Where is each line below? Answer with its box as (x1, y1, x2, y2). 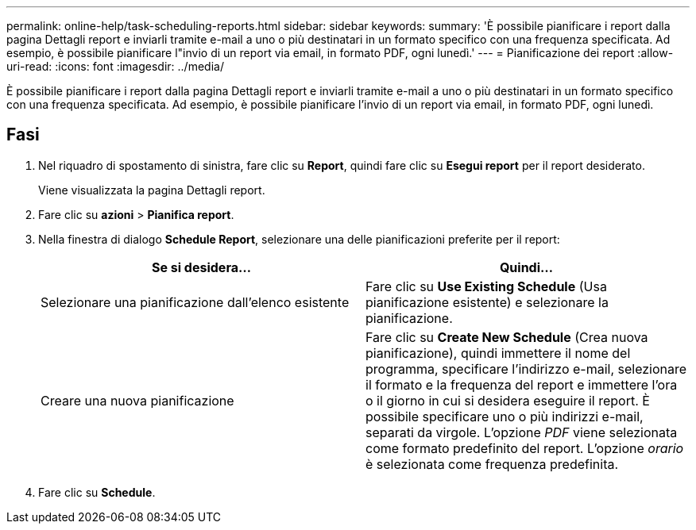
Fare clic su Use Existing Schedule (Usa (365, 278, 607, 294)
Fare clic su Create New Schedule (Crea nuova (365, 328, 648, 345)
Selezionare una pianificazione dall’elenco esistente (41, 294, 350, 310)
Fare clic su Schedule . (38, 485, 156, 499)
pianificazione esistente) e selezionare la (365, 294, 609, 310)
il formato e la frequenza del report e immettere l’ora (365, 376, 678, 393)
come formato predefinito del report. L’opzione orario (365, 440, 684, 456)
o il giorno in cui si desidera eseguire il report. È (365, 392, 650, 409)
